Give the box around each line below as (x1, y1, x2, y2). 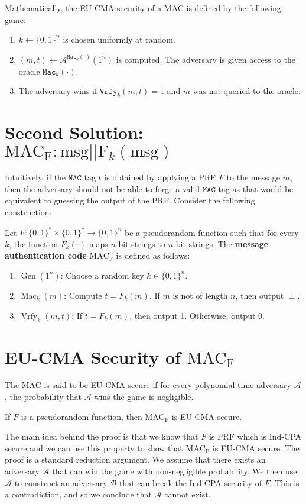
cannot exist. (164, 488, 211, 500)
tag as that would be (218, 182, 294, 195)
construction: (5, 206, 52, 218)
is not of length (172, 289, 228, 301)
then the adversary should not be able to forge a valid (5, 182, 200, 195)
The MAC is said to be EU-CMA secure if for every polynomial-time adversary (5, 379, 291, 391)
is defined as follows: (116, 249, 190, 261)
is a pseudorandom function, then (21, 410, 142, 422)
